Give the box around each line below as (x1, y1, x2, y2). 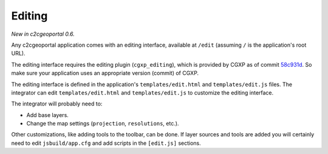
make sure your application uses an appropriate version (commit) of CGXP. (11, 70, 199, 77)
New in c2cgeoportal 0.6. (11, 30, 75, 38)
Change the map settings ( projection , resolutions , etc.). (26, 120, 179, 127)
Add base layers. (26, 111, 69, 118)
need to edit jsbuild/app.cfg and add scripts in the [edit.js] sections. (11, 139, 201, 147)
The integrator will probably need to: (11, 100, 103, 107)
